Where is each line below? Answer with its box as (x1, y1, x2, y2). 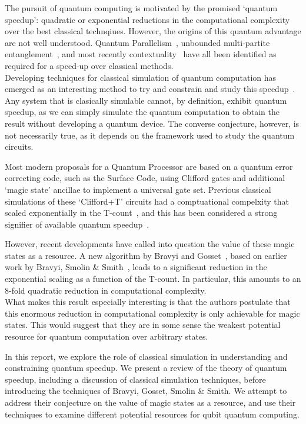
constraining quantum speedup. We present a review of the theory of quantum (5, 361, 287, 374)
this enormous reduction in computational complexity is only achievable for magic (5, 307, 300, 319)
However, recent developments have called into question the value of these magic (5, 238, 295, 250)
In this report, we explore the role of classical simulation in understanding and (5, 350, 288, 362)
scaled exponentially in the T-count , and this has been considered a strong (5, 206, 278, 219)
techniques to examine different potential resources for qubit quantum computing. (5, 407, 300, 420)
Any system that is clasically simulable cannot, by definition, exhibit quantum (5, 94, 287, 106)
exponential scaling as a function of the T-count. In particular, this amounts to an (5, 272, 301, 285)
